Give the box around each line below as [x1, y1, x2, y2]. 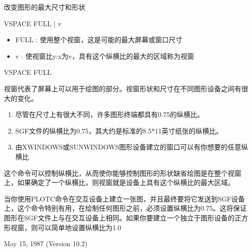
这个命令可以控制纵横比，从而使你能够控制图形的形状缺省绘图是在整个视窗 [4, 168, 241, 178]
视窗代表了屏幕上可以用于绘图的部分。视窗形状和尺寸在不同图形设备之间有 [4, 83, 241, 93]
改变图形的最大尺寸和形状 [4, 2, 85, 12]
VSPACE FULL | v [4, 18, 62, 28]
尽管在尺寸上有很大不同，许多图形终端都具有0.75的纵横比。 [15, 109, 204, 119]
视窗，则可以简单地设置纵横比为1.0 [10, 222, 121, 232]
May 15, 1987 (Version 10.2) [4, 238, 88, 249]
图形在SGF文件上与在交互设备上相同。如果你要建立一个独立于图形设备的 [4, 212, 235, 222]
